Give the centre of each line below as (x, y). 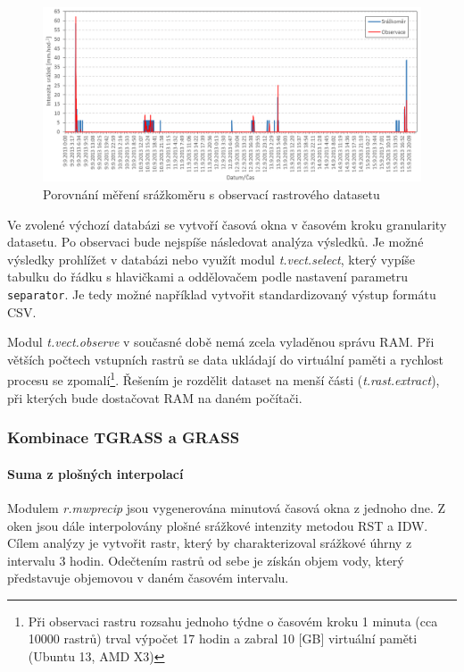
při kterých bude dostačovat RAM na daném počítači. (155, 397)
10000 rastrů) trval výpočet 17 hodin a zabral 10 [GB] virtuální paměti (223, 638)
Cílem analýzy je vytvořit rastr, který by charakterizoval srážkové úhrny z (210, 543)
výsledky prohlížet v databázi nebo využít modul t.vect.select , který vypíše (211, 259)
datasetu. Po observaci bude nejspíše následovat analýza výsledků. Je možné (215, 242)
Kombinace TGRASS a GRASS (124, 437)
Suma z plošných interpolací (95, 473)
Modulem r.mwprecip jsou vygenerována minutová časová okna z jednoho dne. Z (226, 507)
